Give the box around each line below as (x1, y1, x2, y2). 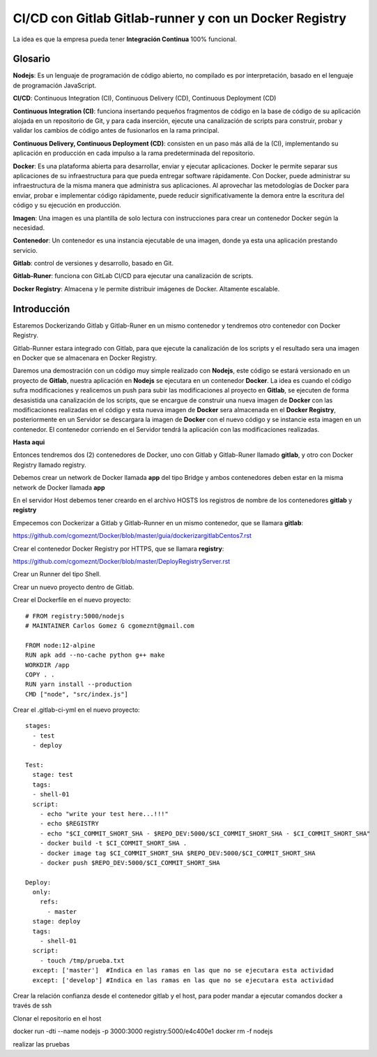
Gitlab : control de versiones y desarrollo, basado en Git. (13, 259, 174, 268)
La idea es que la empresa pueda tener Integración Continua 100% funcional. (13, 35, 237, 43)
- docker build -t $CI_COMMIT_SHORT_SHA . (39, 839, 187, 847)
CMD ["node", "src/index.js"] (25, 690, 129, 698)
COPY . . (25, 671, 55, 678)
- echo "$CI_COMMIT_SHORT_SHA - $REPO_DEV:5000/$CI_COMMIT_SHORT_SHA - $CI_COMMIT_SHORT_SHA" (39, 829, 371, 838)
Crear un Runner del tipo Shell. (13, 570, 101, 578)
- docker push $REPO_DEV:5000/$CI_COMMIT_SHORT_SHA (39, 859, 220, 866)
